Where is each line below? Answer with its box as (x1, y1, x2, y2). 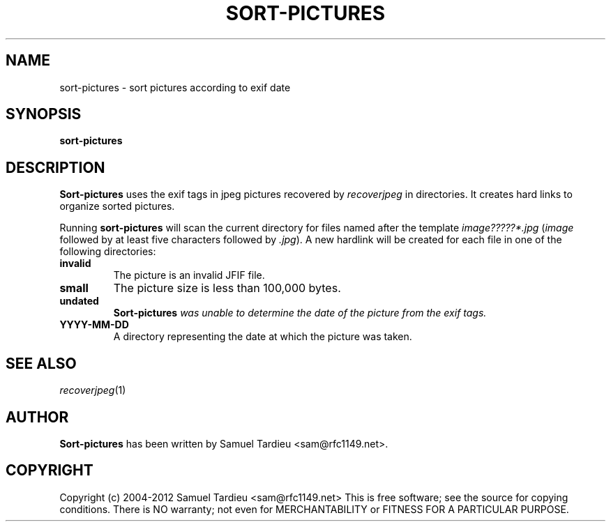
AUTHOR (6, 408, 69, 426)
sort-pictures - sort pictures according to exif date (59, 81, 291, 93)
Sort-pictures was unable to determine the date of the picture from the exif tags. (113, 307, 487, 319)
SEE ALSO (6, 354, 77, 372)
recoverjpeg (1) (59, 384, 126, 397)
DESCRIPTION (6, 158, 105, 176)
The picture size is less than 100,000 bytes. (113, 281, 341, 296)
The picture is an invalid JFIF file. (113, 269, 265, 282)
